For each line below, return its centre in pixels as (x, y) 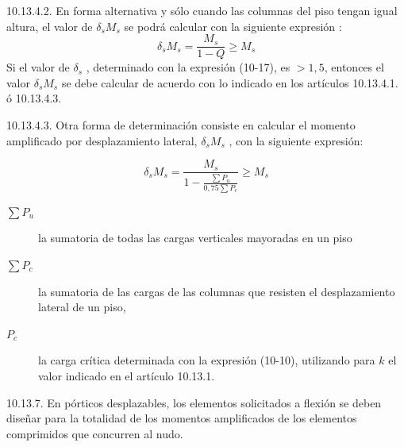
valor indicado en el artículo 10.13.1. (127, 375)
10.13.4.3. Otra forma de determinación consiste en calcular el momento (181, 125)
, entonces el (354, 67)
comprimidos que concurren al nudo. (95, 433)
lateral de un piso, (82, 307)
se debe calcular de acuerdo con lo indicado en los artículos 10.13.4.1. (230, 82)
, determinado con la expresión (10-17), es (188, 67)
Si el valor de (38, 67)
